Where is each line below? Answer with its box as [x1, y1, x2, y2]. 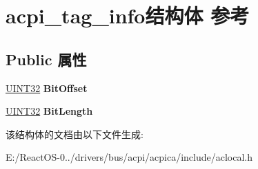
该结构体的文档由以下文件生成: [6, 126, 143, 141]
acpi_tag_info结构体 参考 [6, 1, 250, 30]
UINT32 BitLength [6, 104, 93, 118]
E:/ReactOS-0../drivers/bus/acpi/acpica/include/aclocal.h [6, 150, 253, 164]
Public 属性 [6, 48, 87, 69]
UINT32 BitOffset [6, 80, 88, 95]
